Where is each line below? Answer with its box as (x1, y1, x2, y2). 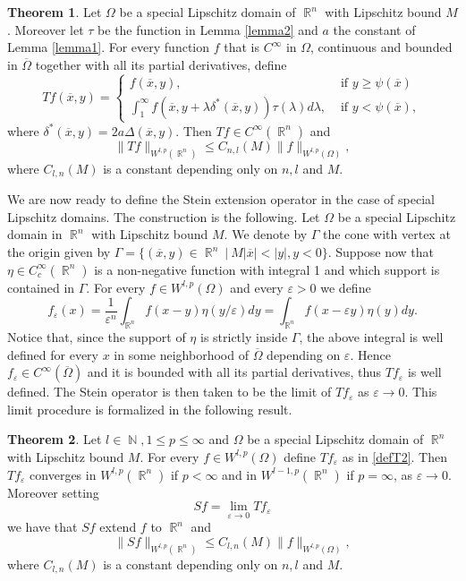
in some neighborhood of (114, 345, 249, 363)
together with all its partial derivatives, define (35, 55, 287, 73)
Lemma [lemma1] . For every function (7, 38, 210, 56)
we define (320, 278, 371, 296)
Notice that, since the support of (7, 328, 186, 346)
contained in (7, 278, 75, 296)
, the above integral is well (299, 328, 444, 346)
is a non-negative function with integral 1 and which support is (94, 260, 440, 278)
